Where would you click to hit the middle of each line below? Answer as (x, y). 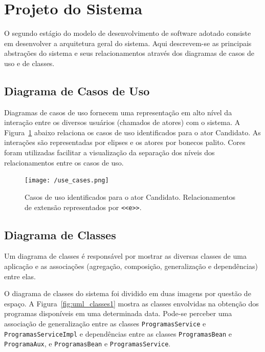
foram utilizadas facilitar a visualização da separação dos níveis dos (109, 152)
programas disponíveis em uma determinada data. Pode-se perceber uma (118, 313)
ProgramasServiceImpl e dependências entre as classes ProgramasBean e (118, 333)
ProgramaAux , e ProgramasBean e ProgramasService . (87, 344)
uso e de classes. (29, 63)
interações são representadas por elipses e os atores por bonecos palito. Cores (125, 142)
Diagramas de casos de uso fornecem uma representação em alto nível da (118, 112)
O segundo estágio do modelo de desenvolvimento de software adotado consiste (128, 33)
